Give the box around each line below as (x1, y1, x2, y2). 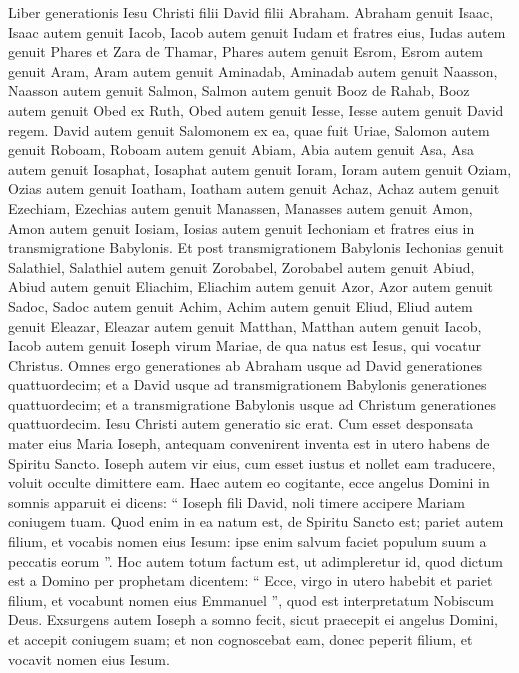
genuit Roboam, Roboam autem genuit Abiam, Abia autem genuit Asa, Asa (8, 139, 475, 160)
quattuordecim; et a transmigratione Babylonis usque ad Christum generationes (8, 393, 497, 414)
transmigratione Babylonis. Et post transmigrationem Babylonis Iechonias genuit (8, 237, 504, 258)
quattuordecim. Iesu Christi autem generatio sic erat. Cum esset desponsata (8, 413, 474, 434)
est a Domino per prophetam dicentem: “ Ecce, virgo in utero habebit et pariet (8, 570, 493, 591)
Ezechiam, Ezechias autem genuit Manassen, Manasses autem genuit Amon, (8, 197, 473, 218)
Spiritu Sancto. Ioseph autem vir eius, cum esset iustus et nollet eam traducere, (8, 452, 496, 473)
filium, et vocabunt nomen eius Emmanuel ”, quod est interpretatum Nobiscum (8, 589, 494, 610)
